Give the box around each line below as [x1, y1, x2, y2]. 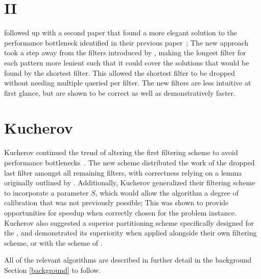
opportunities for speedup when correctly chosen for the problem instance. [4, 207, 236, 218]
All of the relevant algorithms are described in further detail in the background [4, 254, 252, 265]
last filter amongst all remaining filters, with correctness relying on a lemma [4, 167, 242, 178]
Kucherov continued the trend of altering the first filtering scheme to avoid [4, 147, 238, 158]
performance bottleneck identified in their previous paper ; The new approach [4, 37, 249, 48]
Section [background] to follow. [4, 264, 101, 275]
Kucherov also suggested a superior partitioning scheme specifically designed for [4, 217, 254, 228]
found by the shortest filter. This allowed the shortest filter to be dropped [4, 67, 235, 78]
